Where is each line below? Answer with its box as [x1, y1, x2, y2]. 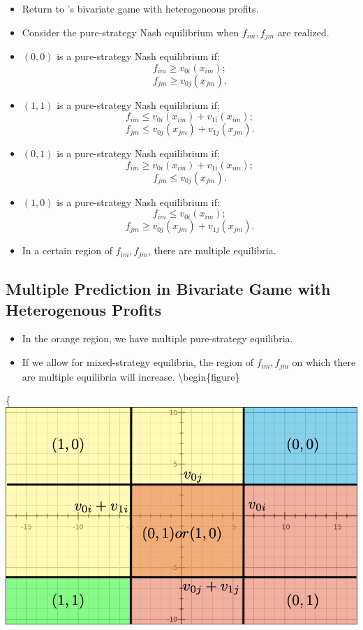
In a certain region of [22, 243, 112, 258]
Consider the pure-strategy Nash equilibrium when [22, 24, 239, 39]
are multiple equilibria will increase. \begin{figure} [22, 369, 240, 383]
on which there [292, 355, 356, 369]
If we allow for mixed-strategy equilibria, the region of [22, 355, 253, 369]
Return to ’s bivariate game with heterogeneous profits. [22, 1, 259, 15]
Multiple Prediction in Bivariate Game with [6, 278, 331, 300]
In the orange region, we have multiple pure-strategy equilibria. [22, 331, 293, 346]
